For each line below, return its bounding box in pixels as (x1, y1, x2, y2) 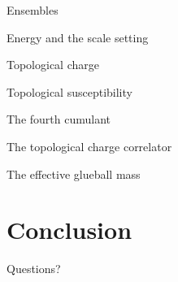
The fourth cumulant (7, 111, 111, 128)
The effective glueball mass (7, 165, 141, 182)
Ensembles (7, 2, 59, 18)
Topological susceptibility (7, 83, 132, 100)
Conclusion (7, 213, 132, 246)
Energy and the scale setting (7, 28, 149, 46)
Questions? (7, 260, 61, 277)
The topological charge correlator (7, 137, 172, 154)
